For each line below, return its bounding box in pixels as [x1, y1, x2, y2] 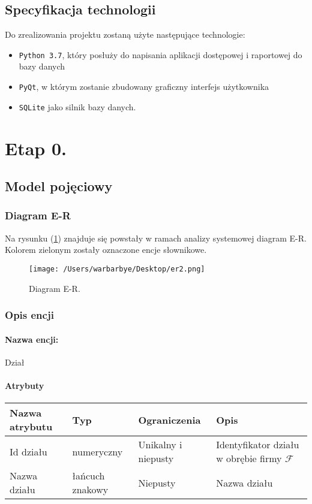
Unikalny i [138, 437, 182, 452]
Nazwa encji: [5, 333, 59, 345]
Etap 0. [5, 135, 67, 160]
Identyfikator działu [216, 437, 299, 452]
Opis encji [5, 307, 54, 322]
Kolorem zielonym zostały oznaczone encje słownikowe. [5, 243, 207, 256]
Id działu [10, 444, 47, 458]
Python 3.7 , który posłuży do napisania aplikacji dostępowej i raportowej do [19, 48, 302, 61]
